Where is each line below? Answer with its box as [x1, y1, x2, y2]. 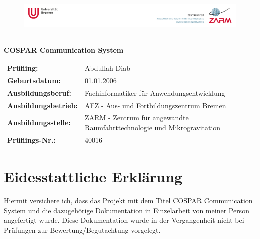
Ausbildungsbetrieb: [7, 100, 78, 110]
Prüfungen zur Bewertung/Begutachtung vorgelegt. [4, 224, 161, 235]
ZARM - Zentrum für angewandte [85, 112, 189, 123]
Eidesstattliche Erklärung [4, 166, 183, 187]
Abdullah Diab [85, 63, 130, 73]
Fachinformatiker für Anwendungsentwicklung [85, 87, 225, 98]
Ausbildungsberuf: [7, 87, 71, 98]
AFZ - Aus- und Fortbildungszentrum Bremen [85, 100, 226, 110]
